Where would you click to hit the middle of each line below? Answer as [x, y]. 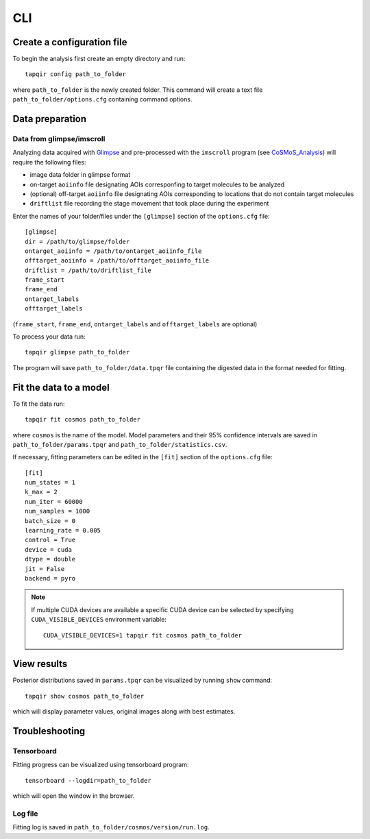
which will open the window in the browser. [74, 796]
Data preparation [50, 119]
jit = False [45, 569]
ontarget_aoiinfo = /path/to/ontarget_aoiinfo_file [113, 251]
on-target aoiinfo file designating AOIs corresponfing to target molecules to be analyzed [157, 184]
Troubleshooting [49, 731]
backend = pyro [50, 578]
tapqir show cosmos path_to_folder [85, 696]
